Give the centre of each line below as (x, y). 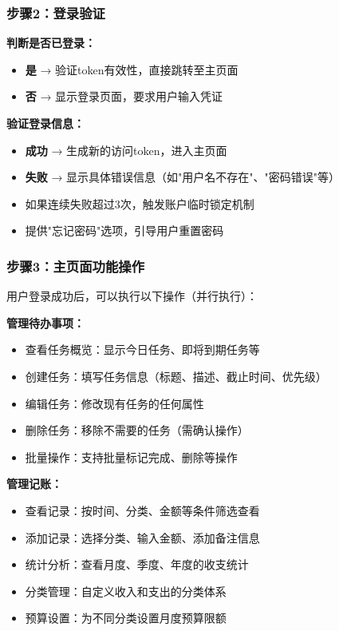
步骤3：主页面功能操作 (75, 266)
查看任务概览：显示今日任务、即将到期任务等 (142, 349)
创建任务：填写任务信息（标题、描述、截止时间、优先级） (176, 376)
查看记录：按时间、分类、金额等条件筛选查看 (142, 510)
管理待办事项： (45, 322)
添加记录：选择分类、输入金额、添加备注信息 (142, 537)
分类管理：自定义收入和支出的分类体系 (126, 591)
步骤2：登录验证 (56, 12)
